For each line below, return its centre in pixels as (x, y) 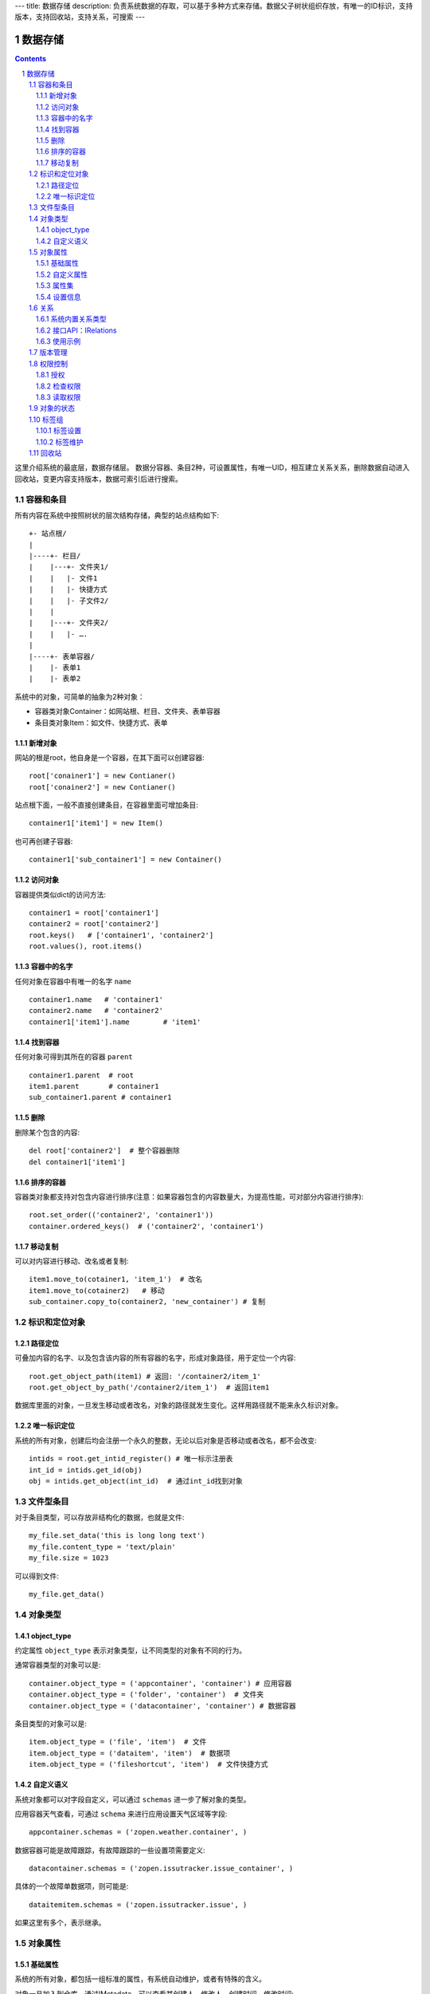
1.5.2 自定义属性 (62, 274)
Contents (31, 59)
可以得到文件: (37, 1576)
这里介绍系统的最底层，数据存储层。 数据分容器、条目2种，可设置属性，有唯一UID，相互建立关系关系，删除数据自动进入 (212, 467)
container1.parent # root (82, 1075)
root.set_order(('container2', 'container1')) (121, 1215)
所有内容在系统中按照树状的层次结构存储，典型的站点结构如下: (117, 515)
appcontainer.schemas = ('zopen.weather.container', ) (138, 1832)
